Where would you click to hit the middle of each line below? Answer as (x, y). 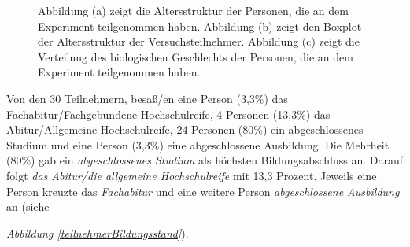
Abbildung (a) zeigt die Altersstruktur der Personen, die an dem (193, 10)
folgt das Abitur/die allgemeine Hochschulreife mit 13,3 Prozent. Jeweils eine (192, 175)
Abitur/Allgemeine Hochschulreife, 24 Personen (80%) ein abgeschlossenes (185, 129)
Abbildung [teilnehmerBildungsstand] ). (98, 232)
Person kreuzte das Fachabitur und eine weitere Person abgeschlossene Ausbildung (203, 191)
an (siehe (28, 206)
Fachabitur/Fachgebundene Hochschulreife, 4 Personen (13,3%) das (168, 114)
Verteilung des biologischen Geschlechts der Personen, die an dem (196, 56)
